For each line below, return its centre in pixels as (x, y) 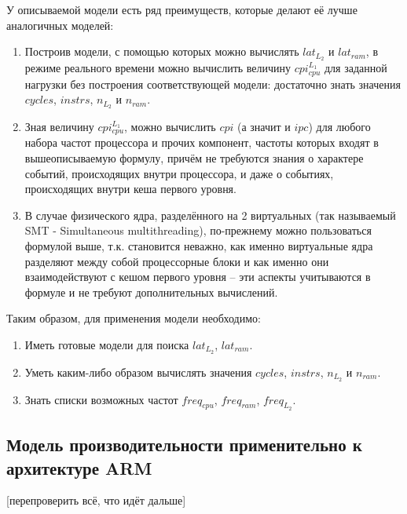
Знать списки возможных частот (101, 399)
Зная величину (59, 126)
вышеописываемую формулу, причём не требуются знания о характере (194, 158)
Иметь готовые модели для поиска (107, 344)
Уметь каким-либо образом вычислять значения (138, 372)
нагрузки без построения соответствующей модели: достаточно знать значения (213, 84)
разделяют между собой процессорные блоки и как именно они (177, 261)
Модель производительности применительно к (184, 445)
